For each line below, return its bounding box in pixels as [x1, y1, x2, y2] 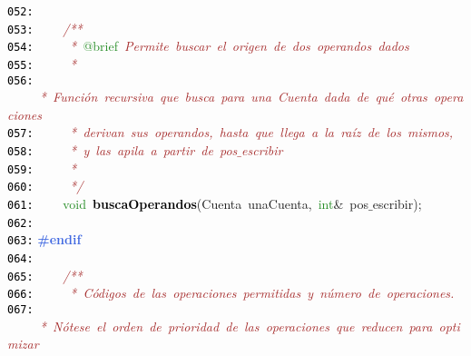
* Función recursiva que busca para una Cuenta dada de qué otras [39, 87, 427, 106]
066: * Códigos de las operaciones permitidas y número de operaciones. [7, 283, 455, 302]
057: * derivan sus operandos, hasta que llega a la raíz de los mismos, [7, 123, 454, 142]
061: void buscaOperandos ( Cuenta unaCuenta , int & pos [7, 194, 369, 213]
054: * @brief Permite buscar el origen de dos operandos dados [7, 36, 409, 55]
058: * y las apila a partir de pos [7, 141, 238, 160]
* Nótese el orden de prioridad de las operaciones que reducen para [39, 316, 433, 335]
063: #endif [7, 230, 82, 249]
